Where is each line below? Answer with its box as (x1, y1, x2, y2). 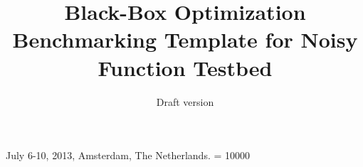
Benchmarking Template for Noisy (12, 25, 358, 54)
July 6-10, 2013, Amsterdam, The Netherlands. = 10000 (6, 148, 251, 163)
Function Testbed (98, 53, 273, 82)
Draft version (156, 94, 214, 109)
